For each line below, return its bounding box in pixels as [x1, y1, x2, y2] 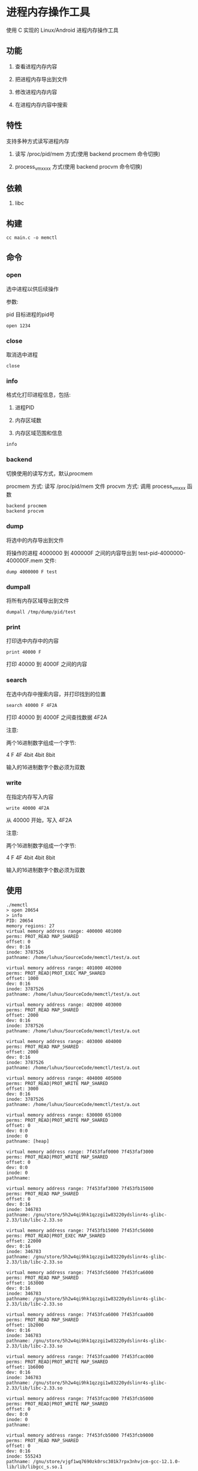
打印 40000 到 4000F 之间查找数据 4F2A [6, 714, 108, 721]
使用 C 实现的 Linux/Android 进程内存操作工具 [6, 26, 119, 34]
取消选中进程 [6, 350, 38, 358]
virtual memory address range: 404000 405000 [6, 1075, 121, 1081]
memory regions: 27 [6, 922, 55, 929]
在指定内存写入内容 [6, 793, 54, 800]
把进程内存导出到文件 [14, 76, 68, 83]
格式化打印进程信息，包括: [6, 391, 71, 399]
